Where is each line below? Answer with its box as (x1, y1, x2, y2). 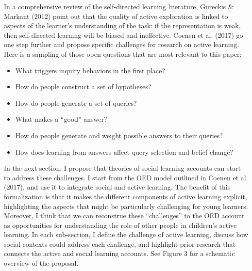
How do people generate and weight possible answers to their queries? (15, 130, 223, 140)
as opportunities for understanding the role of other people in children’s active (4, 220, 237, 230)
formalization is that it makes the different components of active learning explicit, (4, 191, 247, 201)
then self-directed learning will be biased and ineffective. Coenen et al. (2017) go (4, 30, 243, 40)
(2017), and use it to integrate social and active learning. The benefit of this (4, 182, 231, 192)
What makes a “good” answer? (15, 114, 107, 124)
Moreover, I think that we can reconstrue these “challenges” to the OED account (4, 210, 245, 221)
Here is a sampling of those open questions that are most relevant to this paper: (4, 48, 242, 59)
